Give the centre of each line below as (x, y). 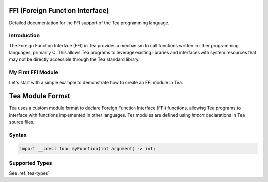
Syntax (18, 135)
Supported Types (31, 163)
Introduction (24, 36)
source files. (22, 122)
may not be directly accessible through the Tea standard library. (74, 59)
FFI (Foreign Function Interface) (59, 11)
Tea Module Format (40, 96)
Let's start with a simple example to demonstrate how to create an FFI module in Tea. (96, 82)
